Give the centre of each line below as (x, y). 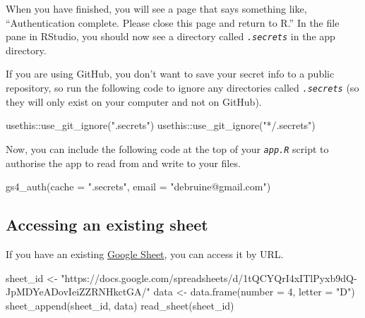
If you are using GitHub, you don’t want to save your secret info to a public (170, 74)
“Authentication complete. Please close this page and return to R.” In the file (173, 22)
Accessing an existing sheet (107, 225)
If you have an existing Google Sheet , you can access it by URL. (145, 253)
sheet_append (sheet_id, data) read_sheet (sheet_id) (120, 305)
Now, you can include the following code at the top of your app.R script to (167, 148)
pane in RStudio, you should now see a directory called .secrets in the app (170, 36)
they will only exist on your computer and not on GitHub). (134, 101)
